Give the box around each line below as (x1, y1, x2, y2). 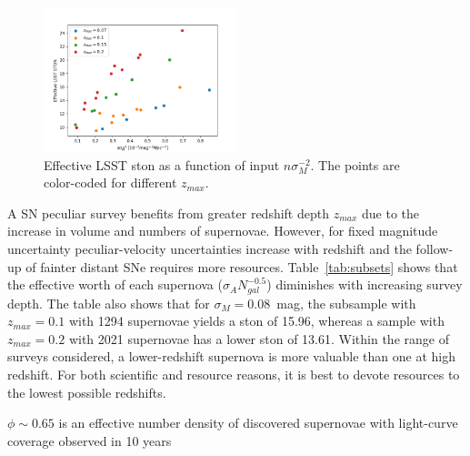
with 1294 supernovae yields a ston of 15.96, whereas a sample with (68, 311, 445, 330)
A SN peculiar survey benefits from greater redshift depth (7, 203, 329, 222)
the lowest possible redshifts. (7, 382, 166, 401)
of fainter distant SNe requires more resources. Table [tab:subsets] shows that (25, 257, 458, 276)
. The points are (310, 155, 400, 174)
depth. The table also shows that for (7, 293, 210, 312)
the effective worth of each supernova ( (7, 275, 223, 294)
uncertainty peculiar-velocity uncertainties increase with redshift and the (7, 238, 412, 258)
